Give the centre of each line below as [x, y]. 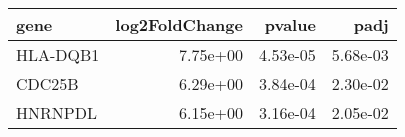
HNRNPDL [56, 112]
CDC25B [47, 83]
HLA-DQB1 [58, 54]
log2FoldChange [179, 24]
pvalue [290, 24]
